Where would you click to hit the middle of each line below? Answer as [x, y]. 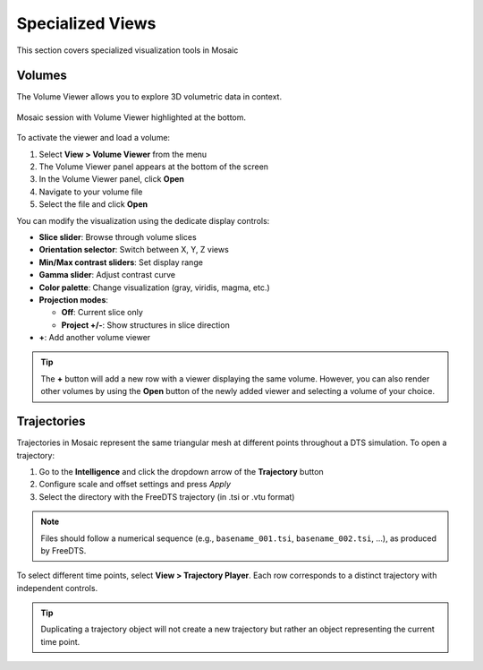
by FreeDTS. [64, 550]
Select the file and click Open [93, 204]
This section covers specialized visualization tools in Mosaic [127, 50]
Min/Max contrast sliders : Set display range [121, 262]
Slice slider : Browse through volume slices [118, 236]
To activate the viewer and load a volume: [93, 138]
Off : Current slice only [102, 313]
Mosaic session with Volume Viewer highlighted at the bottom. [131, 117]
